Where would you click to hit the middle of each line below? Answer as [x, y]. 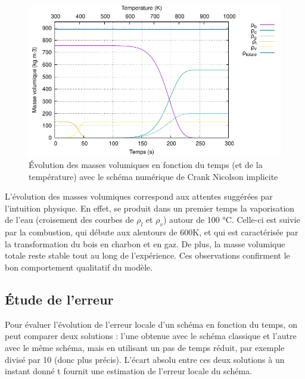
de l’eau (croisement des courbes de [69, 220]
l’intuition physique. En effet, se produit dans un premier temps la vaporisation [150, 208]
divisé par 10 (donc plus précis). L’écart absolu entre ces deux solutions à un [145, 359]
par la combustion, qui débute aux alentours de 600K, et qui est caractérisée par [152, 232]
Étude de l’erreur [59, 299]
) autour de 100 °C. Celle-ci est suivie [231, 220]
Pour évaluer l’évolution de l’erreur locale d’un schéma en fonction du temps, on [151, 324]
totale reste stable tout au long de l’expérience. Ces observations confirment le [147, 255]
